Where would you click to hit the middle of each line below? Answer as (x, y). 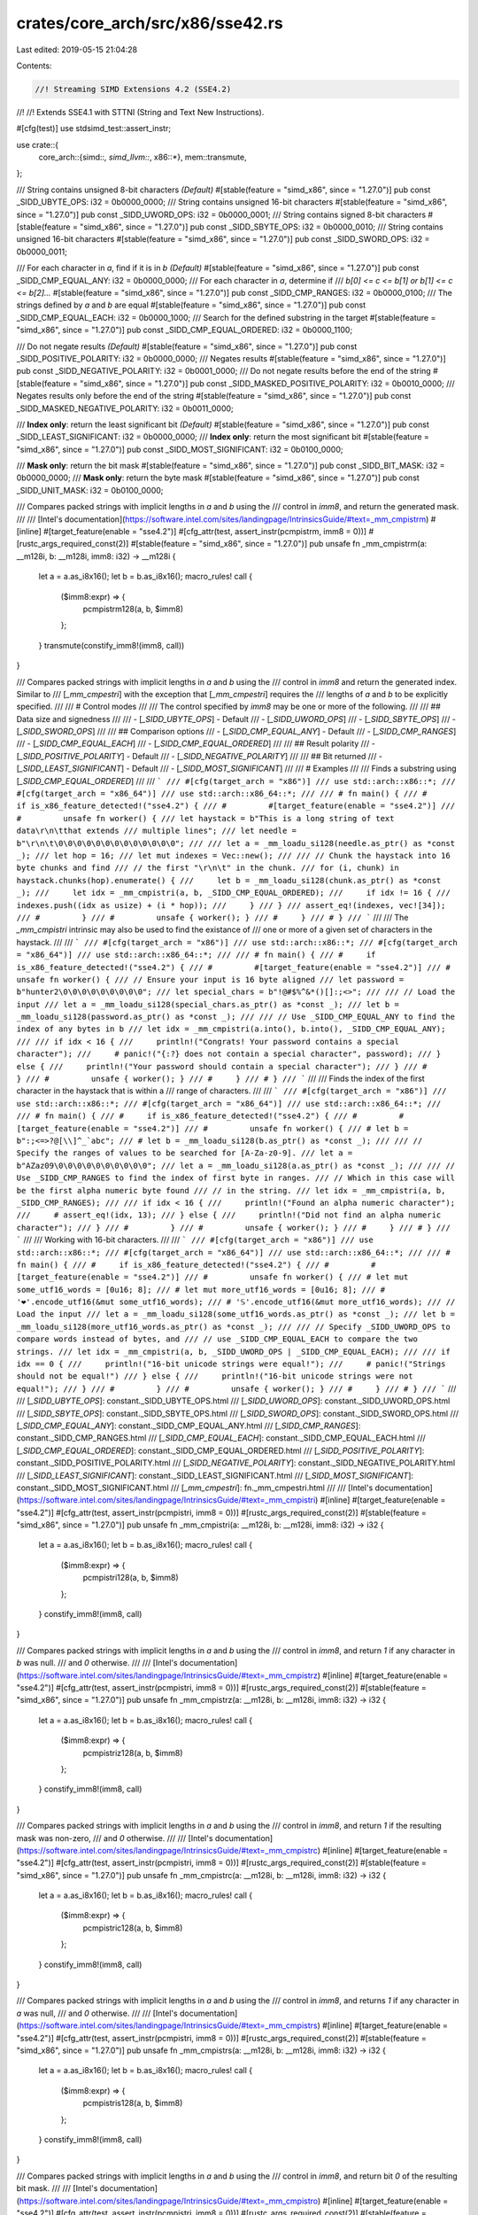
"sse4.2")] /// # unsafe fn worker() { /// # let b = (271, 1128)
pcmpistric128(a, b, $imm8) (133, 1928)
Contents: (34, 66)
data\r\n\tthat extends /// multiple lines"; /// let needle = (156, 831)
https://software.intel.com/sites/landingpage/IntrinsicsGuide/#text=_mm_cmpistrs (168, 2025)
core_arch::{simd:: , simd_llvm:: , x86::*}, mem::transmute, (143, 157)
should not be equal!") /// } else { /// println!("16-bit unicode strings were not (215, 1376)
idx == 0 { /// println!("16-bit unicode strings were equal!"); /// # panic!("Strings (231, 1364)
